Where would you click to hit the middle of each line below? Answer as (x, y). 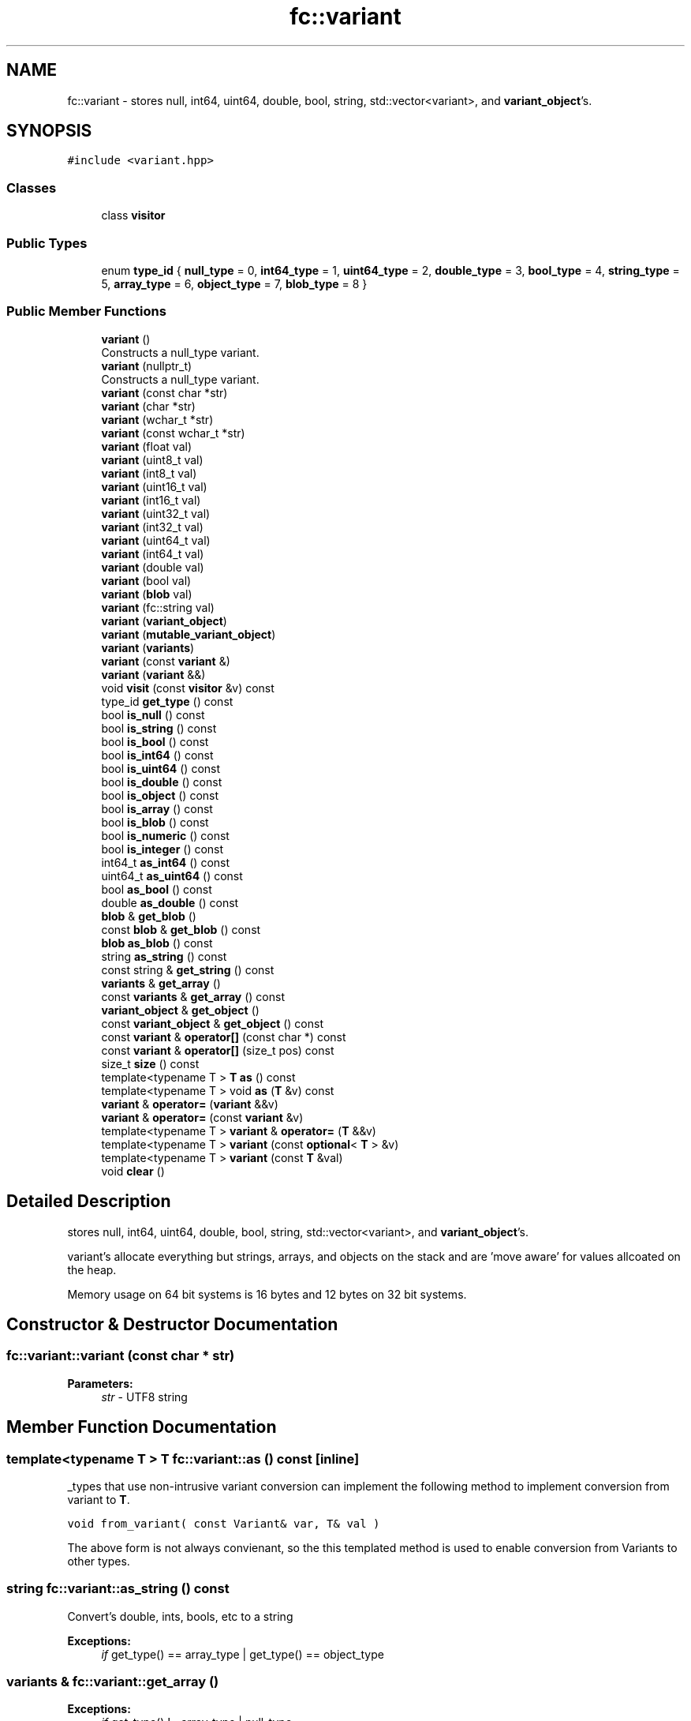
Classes (32, 187)
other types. (99, 1561)
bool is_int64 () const (157, 755)
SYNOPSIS (49, 131)
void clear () (133, 1171)
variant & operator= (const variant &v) (202, 1117)
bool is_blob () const (155, 822)
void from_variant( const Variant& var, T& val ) (224, 1523)
